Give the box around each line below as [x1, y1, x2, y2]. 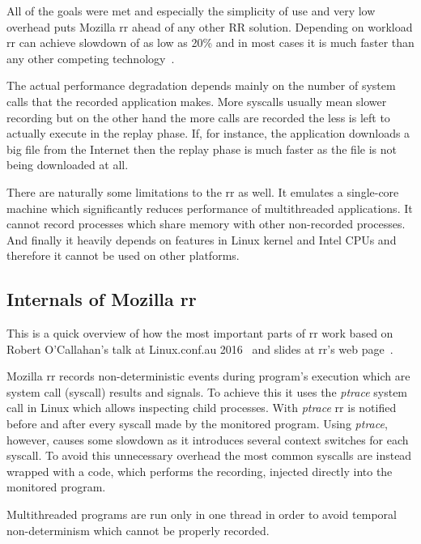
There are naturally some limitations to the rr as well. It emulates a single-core [6, 183, 399, 200]
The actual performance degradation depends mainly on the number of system [6, 77, 396, 94]
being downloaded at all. [6, 156, 129, 173]
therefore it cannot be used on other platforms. [6, 247, 240, 264]
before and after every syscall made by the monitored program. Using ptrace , [6, 415, 388, 432]
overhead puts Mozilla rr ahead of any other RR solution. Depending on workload [6, 18, 413, 35]
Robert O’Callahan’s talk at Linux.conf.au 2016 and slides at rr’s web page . [6, 340, 393, 357]
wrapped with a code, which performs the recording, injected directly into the [6, 462, 393, 479]
